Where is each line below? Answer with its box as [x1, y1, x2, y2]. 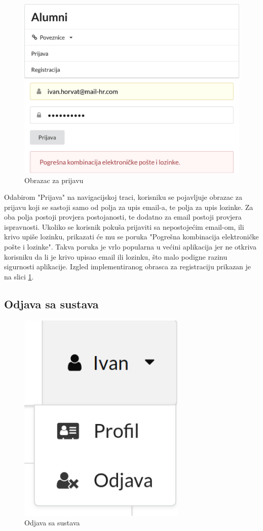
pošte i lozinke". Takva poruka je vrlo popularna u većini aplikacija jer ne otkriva [4, 241, 256, 252]
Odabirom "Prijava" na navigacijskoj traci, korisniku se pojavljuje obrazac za [4, 192, 243, 202]
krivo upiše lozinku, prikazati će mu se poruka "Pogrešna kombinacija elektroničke [4, 231, 259, 242]
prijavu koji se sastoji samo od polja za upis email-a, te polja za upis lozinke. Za [4, 201, 253, 212]
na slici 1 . [4, 271, 34, 281]
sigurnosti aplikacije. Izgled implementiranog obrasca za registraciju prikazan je [4, 261, 251, 272]
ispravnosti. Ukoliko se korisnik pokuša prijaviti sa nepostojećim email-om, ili [4, 221, 244, 232]
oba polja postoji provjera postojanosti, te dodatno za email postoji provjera [4, 211, 242, 222]
